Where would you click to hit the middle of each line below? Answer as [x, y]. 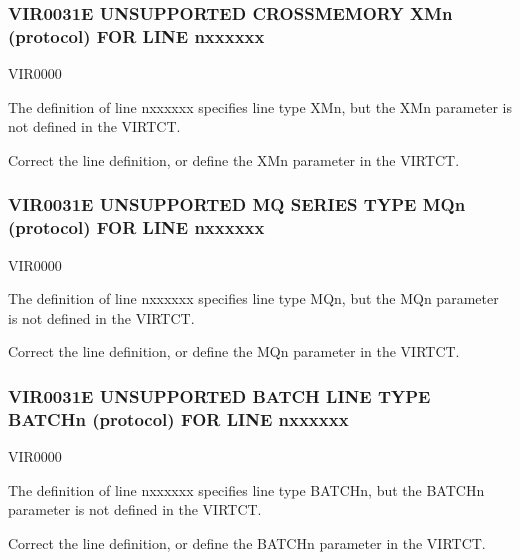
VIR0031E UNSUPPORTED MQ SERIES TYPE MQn [237, 204]
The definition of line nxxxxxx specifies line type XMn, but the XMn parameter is [260, 106]
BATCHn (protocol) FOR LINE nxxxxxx [178, 418]
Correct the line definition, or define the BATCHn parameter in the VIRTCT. [247, 542]
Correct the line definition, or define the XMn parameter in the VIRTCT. [234, 159]
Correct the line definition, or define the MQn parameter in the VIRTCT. [234, 351]
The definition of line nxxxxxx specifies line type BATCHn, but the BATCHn [246, 489]
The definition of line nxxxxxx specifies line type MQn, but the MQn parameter [253, 298]
